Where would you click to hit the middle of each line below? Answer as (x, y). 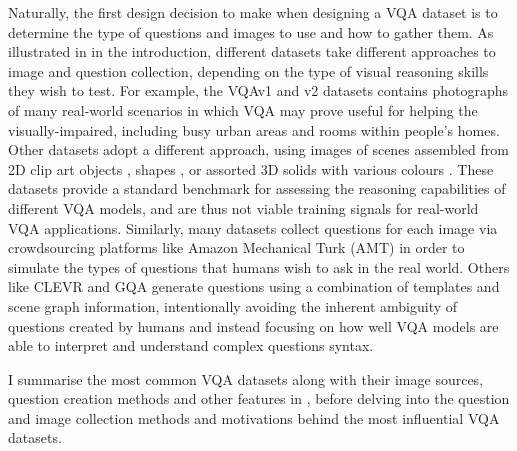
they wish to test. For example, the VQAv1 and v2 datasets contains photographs (258, 90)
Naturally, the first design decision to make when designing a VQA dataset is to (253, 12)
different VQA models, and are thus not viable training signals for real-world (243, 207)
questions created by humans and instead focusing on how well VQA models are (253, 325)
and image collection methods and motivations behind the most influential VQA (254, 417)
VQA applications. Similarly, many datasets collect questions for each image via (253, 227)
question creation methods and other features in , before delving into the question (259, 398)
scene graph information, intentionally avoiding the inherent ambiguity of (233, 305)
